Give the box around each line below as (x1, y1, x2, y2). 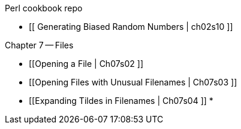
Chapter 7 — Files (5, 40, 74, 50)
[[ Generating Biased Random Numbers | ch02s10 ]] (29, 21, 233, 32)
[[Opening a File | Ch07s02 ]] (29, 59, 143, 69)
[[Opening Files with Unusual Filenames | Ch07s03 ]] (29, 77, 237, 87)
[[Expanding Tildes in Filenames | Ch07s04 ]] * (29, 96, 213, 106)
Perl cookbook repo (5, 3, 83, 13)
